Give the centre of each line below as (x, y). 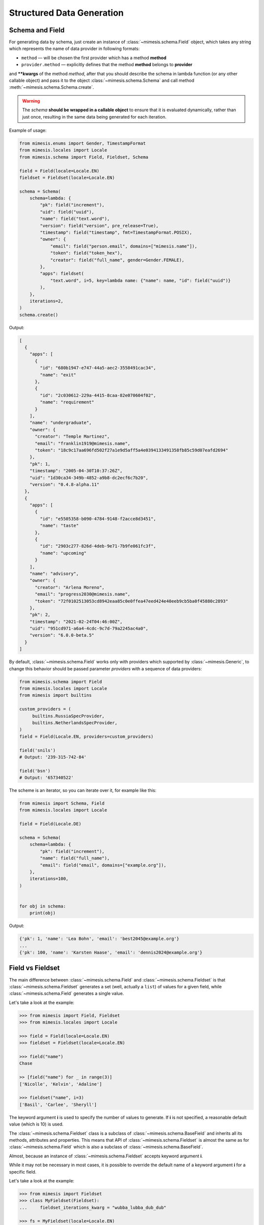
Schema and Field (37, 30)
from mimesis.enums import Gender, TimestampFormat (83, 143)
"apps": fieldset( (62, 274)
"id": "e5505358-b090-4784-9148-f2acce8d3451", (98, 519)
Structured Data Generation (66, 13)
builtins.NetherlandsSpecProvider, (75, 723)
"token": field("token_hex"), (86, 253)
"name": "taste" (59, 526)
